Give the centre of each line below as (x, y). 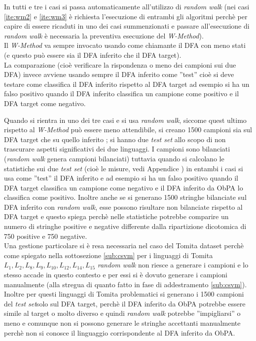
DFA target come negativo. (45, 103)
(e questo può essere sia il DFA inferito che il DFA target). (93, 55)
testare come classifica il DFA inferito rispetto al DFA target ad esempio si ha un (127, 84)
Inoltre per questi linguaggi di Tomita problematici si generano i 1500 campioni (124, 294)
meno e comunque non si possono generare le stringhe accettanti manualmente (122, 323)
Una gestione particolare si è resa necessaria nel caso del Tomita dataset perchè (124, 246)
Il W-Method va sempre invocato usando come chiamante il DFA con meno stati (125, 45)
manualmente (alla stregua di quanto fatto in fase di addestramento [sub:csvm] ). (126, 284)
